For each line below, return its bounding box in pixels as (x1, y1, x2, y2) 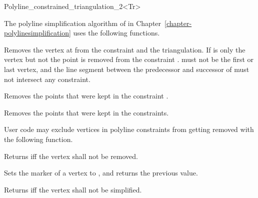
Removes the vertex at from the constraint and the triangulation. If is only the (4, 44, 245, 54)
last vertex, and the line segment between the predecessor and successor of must (4, 63, 249, 74)
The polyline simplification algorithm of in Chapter (4, 17, 161, 28)
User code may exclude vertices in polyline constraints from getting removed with (4, 124, 254, 134)
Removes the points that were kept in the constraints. (4, 107, 169, 117)
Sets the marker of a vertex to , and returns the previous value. (4, 167, 198, 178)
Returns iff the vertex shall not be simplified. (4, 184, 142, 194)
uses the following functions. (73, 27, 160, 38)
